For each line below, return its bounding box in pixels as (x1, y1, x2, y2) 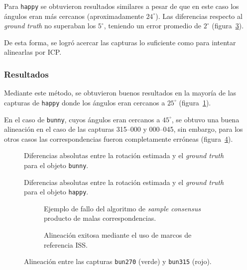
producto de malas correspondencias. (44, 213, 156, 223)
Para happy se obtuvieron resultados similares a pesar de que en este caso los (4, 1, 239, 11)
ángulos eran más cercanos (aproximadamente (4, 10, 144, 21)
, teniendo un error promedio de (104, 20, 202, 31)
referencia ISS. (44, 239, 88, 250)
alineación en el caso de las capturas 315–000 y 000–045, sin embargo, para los (4, 124, 243, 134)
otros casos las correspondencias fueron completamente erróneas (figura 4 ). (4, 133, 233, 144)
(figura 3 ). (212, 20, 244, 31)
